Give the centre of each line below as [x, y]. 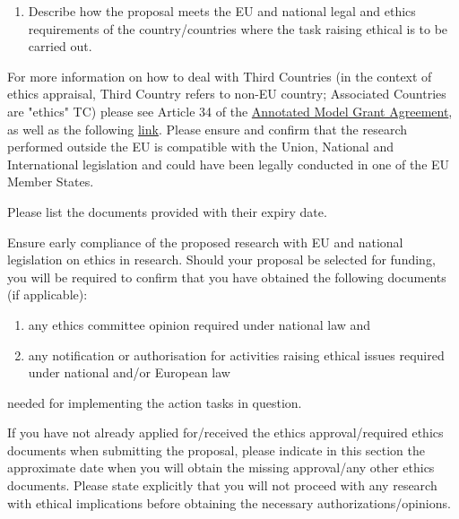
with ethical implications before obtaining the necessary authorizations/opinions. [229, 502]
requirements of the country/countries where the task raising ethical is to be [238, 28]
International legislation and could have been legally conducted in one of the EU [229, 164]
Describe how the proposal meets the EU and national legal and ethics [222, 11]
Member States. [51, 182]
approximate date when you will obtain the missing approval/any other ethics [221, 467]
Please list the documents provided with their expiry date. [167, 211]
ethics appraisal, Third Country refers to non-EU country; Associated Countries [227, 94]
